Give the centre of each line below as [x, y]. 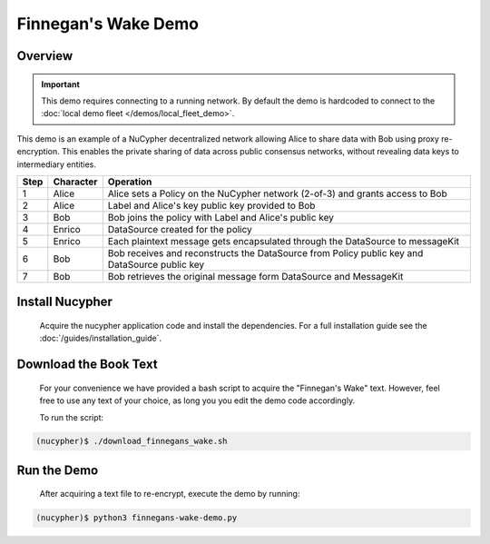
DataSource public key [156, 264]
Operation [130, 182]
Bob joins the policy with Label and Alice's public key [221, 217]
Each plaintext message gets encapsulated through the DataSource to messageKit [284, 241]
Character [75, 182]
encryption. [39, 152]
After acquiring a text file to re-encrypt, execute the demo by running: [170, 494]
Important [61, 84]
